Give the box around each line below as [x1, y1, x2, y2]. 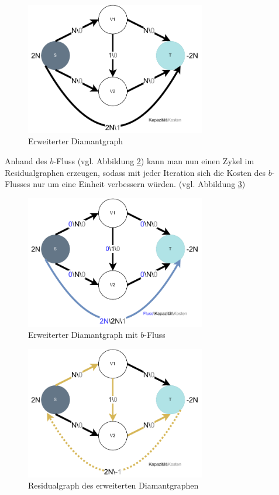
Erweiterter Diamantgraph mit [28, 328, 138, 341]
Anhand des [5, 155, 47, 167]
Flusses [5, 178, 30, 190]
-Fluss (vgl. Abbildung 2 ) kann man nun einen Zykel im [53, 155, 254, 167]
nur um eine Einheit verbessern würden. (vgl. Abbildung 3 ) [33, 178, 246, 190]
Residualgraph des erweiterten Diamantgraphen [28, 479, 199, 491]
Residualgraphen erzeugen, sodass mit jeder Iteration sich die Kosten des [5, 166, 266, 178]
